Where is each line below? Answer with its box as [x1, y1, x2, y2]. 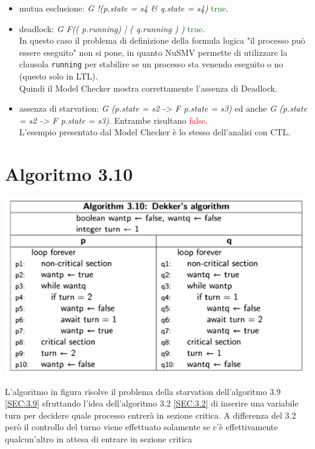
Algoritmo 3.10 [5, 161, 133, 186]
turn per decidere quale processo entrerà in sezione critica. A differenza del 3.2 [5, 408, 296, 421]
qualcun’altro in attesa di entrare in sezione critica [5, 432, 193, 445]
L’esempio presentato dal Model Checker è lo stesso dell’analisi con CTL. [19, 126, 291, 138]
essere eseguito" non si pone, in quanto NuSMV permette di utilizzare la [19, 46, 288, 58]
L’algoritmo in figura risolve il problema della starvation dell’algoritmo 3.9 [5, 385, 281, 397]
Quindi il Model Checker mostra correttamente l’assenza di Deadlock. [19, 81, 277, 94]
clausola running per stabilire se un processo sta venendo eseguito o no [19, 58, 283, 70]
